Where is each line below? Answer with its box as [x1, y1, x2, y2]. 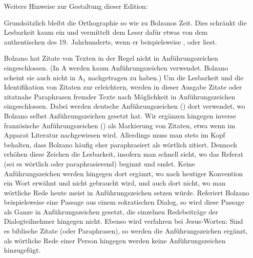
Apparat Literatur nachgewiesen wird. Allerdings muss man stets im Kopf [4, 130, 225, 140]
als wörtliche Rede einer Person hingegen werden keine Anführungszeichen [4, 235, 226, 245]
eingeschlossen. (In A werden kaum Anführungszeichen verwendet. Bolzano [4, 62, 228, 72]
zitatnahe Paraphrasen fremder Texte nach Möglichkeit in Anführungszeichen [4, 91, 235, 101]
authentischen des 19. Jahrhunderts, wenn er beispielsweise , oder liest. [4, 36, 217, 47]
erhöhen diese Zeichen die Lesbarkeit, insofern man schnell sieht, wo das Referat [4, 149, 244, 159]
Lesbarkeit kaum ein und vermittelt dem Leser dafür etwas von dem [4, 27, 208, 37]
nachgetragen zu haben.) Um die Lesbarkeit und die [88, 72, 244, 82]
